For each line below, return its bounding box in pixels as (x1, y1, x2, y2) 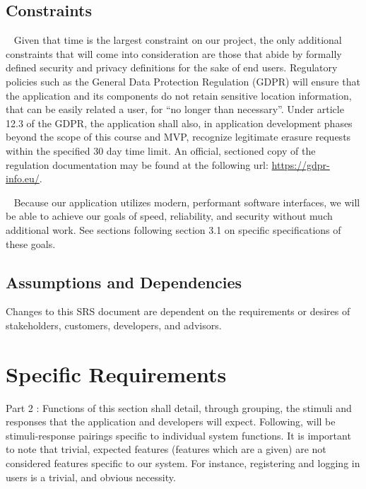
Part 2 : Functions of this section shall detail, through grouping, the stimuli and (6, 400, 352, 415)
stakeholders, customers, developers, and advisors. (6, 317, 222, 332)
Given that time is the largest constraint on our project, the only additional (13, 33, 342, 47)
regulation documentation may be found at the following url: (6, 157, 268, 172)
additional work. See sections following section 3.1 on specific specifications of (6, 222, 341, 237)
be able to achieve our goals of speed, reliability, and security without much (6, 208, 333, 223)
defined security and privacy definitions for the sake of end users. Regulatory (6, 60, 338, 75)
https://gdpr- (271, 157, 330, 172)
